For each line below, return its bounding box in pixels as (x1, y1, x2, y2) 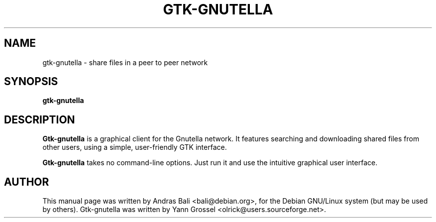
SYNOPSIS (4, 75, 58, 88)
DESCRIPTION (4, 113, 75, 126)
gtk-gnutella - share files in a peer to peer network (42, 58, 208, 67)
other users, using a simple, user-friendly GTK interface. (42, 143, 227, 152)
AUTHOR (4, 175, 49, 188)
